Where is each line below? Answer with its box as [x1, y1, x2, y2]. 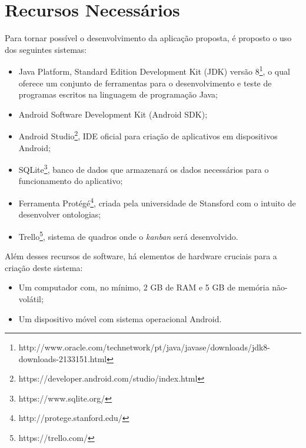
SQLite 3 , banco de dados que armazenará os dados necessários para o [18, 162, 269, 175]
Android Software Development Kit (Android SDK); [18, 108, 208, 120]
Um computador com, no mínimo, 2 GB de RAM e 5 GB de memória [18, 281, 270, 293]
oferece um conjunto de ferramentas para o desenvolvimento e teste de [18, 76, 272, 89]
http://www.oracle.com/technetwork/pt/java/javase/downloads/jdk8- [18, 341, 271, 353]
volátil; [18, 292, 44, 305]
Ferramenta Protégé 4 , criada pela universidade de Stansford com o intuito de [18, 195, 296, 209]
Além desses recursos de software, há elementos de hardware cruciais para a [5, 250, 277, 262]
